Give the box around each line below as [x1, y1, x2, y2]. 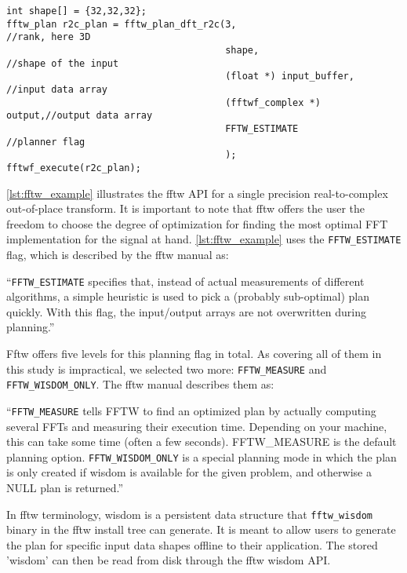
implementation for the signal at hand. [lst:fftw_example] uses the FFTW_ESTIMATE [6, 231, 402, 247]
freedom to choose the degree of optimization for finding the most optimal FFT [6, 215, 388, 232]
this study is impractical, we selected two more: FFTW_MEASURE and [6, 360, 327, 377]
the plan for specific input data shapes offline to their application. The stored [6, 536, 378, 553]
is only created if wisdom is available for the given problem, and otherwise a [6, 464, 372, 480]
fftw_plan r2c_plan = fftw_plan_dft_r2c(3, [6, 18, 237, 30]
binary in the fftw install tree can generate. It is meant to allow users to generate [6, 521, 396, 538]
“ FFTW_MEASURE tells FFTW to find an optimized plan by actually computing [6, 402, 376, 418]
